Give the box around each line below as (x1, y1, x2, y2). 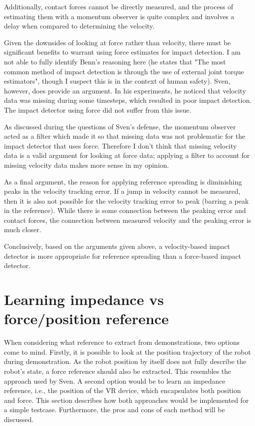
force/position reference (4, 308, 169, 329)
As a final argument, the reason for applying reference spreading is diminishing (4, 176, 242, 186)
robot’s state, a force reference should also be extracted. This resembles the (4, 365, 231, 376)
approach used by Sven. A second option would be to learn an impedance (4, 375, 225, 386)
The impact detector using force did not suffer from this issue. (4, 104, 191, 115)
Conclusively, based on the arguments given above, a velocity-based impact (4, 241, 230, 251)
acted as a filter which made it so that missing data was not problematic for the (4, 131, 246, 141)
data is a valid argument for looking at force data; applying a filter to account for (4, 150, 250, 160)
